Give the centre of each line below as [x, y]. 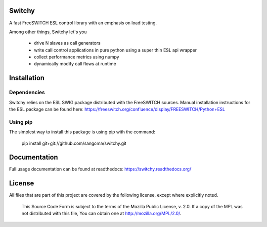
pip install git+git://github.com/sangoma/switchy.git [74, 143]
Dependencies [27, 93]
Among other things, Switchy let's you [48, 32]
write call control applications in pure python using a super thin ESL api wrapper [115, 50]
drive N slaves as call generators [67, 43]
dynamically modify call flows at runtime [75, 64]
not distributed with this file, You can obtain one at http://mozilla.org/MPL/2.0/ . [101, 214]
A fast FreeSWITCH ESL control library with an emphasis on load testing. [83, 23]
